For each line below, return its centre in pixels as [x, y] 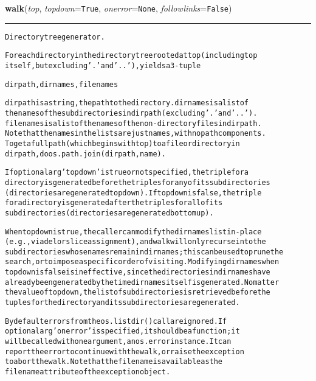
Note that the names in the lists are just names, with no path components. [136, 134]
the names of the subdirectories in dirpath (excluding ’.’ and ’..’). [131, 113]
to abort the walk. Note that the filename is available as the [114, 362]
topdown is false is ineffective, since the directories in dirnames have [138, 272]
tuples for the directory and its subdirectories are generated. [122, 303]
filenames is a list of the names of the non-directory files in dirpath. [133, 123]
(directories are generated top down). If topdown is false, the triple [133, 193]
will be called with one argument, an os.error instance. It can [118, 342]
